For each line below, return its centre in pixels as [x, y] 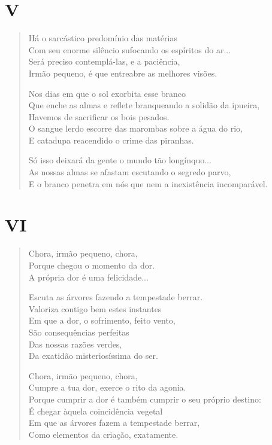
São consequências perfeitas [79, 332]
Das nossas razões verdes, [75, 344]
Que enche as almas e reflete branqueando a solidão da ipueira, [144, 105]
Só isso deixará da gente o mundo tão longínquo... [120, 160]
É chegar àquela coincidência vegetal [96, 411]
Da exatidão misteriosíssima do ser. [93, 356]
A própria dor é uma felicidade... [88, 277]
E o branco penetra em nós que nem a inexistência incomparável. [148, 183]
